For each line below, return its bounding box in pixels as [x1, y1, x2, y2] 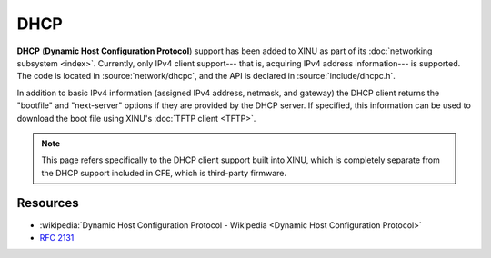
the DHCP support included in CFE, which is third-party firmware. [41, 167, 286, 178]
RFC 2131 [39, 232, 75, 243]
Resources [16, 195, 79, 211]
